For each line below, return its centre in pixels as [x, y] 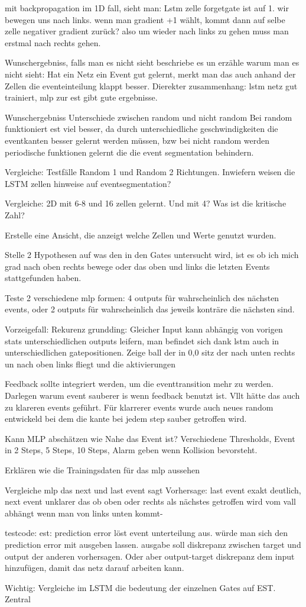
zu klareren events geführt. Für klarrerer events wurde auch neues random [139, 407]
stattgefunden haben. [43, 278]
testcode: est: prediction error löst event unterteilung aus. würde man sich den [146, 533]
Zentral [18, 599]
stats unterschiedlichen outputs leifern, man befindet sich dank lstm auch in [142, 340]
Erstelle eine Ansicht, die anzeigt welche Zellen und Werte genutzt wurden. [141, 235]
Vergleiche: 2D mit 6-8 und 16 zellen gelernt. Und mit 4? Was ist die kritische [146, 203]
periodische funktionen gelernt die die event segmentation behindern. [129, 152]
